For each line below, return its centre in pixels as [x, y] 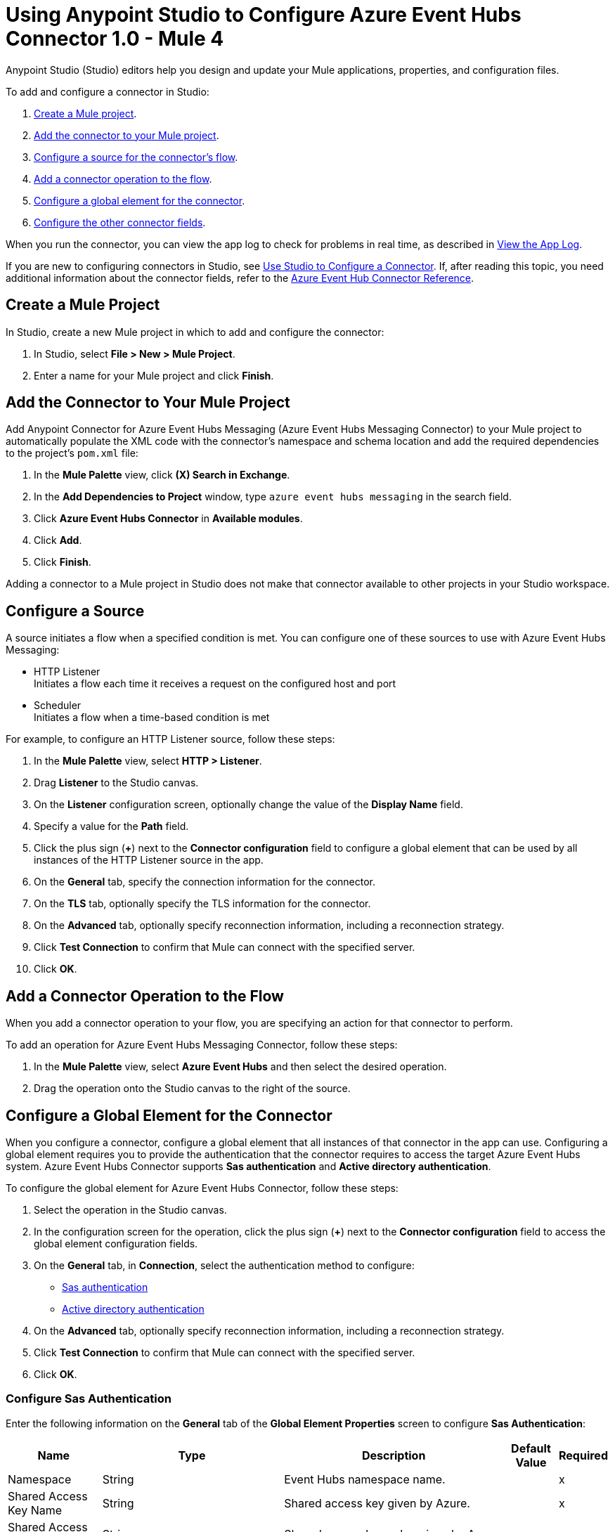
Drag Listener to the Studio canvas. [116, 783]
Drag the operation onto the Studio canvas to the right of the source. [192, 1089]
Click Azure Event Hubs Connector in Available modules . [168, 519]
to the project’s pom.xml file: [72, 453]
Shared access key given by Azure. [377, 1503]
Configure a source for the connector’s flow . [136, 157]
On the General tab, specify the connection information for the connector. [205, 882]
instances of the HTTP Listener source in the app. [149, 860]
